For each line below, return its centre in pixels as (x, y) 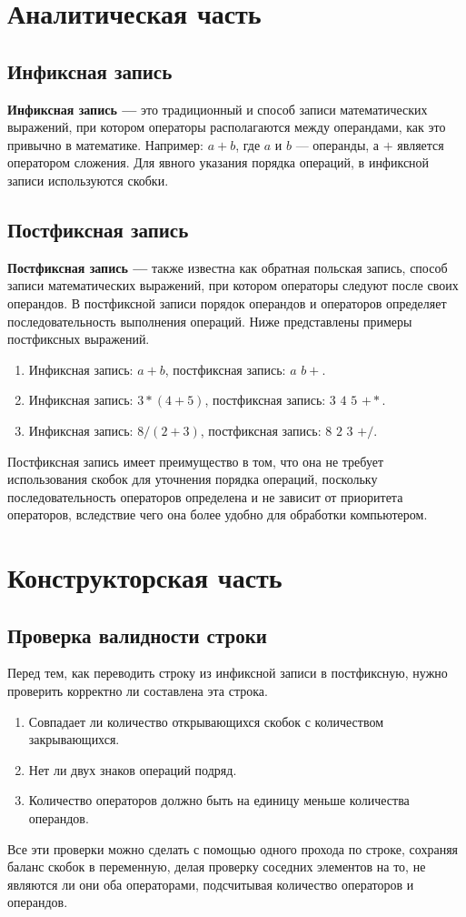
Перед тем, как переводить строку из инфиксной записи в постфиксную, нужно (228, 673)
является (421, 144)
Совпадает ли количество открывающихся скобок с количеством (206, 721)
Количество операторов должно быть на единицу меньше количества (219, 800)
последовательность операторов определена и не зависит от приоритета (205, 496)
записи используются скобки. (88, 180)
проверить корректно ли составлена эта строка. (138, 691)
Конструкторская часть (145, 577)
